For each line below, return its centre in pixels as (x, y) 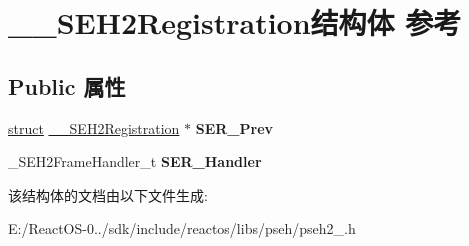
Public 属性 (67, 85)
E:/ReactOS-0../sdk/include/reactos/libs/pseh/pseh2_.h (182, 228)
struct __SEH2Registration (94, 127)
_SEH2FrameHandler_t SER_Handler (135, 161)
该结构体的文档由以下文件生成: (108, 194)
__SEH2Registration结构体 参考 (235, 22)
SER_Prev (234, 127)
